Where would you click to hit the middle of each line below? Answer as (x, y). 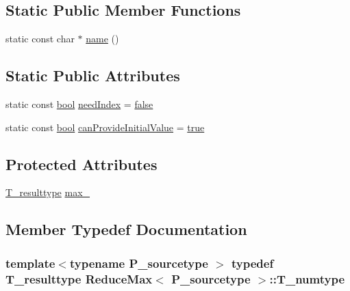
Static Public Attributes (93, 75)
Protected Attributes (82, 164)
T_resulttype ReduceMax (79, 278)
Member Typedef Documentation (126, 229)
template (30, 263)
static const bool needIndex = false (79, 104)
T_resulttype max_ (48, 192)
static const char (40, 39)
